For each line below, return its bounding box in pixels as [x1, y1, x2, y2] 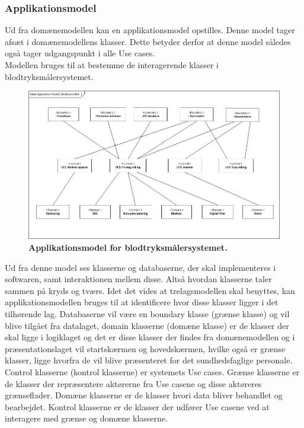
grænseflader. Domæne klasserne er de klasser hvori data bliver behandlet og [5, 389, 283, 401]
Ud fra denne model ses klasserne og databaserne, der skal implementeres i [5, 261, 276, 273]
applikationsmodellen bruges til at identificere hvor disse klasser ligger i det [5, 296, 279, 308]
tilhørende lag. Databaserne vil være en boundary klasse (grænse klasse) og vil [5, 308, 290, 320]
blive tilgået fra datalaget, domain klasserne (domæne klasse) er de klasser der [5, 319, 289, 331]
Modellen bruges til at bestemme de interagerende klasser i [5, 59, 219, 71]
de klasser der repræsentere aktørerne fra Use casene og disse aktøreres [5, 377, 262, 389]
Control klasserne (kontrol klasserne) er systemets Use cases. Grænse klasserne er [5, 365, 300, 378]
